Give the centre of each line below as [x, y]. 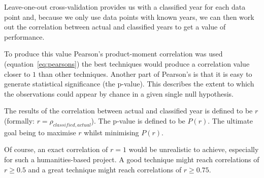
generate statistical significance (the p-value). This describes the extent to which [129, 84]
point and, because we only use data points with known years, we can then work [129, 17]
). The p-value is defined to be [138, 120]
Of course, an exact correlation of [56, 149]
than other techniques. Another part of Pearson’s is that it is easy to [145, 73]
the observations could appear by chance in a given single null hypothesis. [119, 93]
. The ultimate [230, 120]
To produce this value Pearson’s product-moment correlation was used [113, 54]
